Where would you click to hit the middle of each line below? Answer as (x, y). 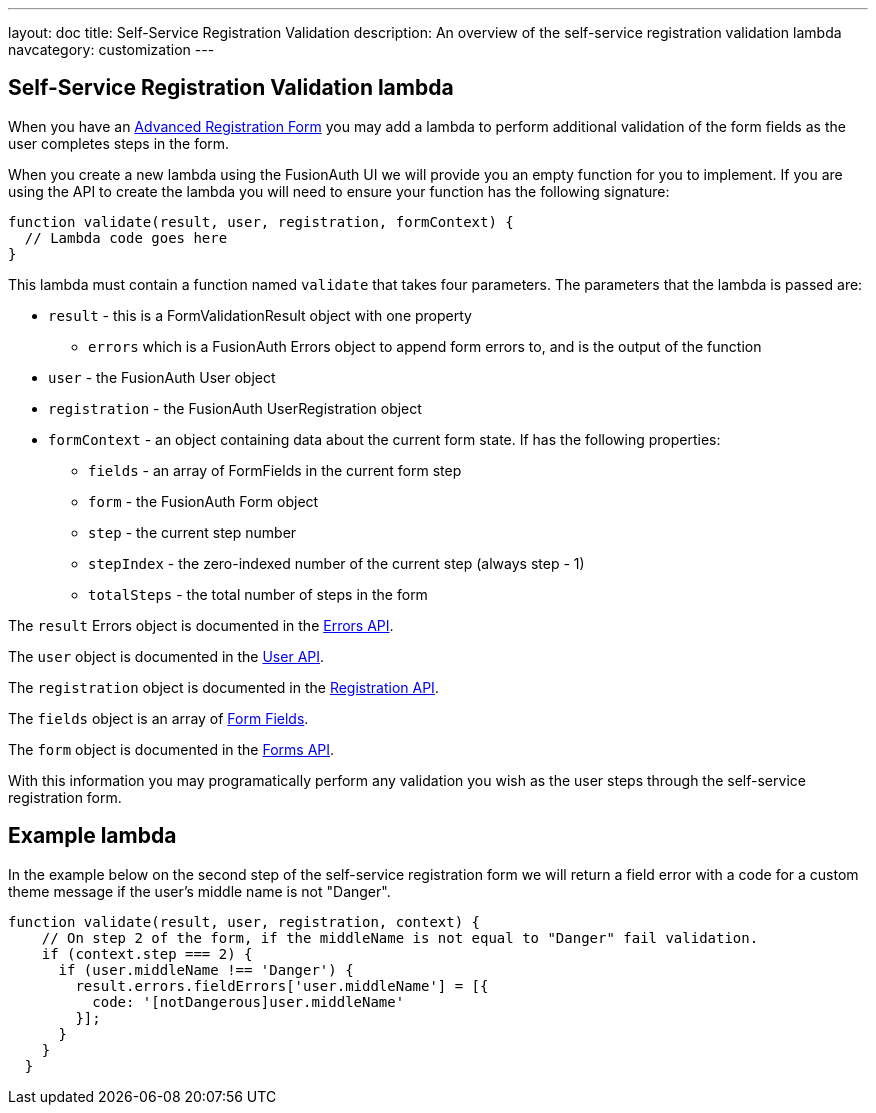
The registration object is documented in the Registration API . (223, 687)
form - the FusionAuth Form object (203, 501)
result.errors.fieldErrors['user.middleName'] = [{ (282, 985)
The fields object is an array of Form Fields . (158, 718)
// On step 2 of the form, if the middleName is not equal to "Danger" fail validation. (400, 937)
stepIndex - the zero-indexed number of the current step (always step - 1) (336, 563)
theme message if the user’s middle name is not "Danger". (199, 891)
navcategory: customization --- (111, 49)
